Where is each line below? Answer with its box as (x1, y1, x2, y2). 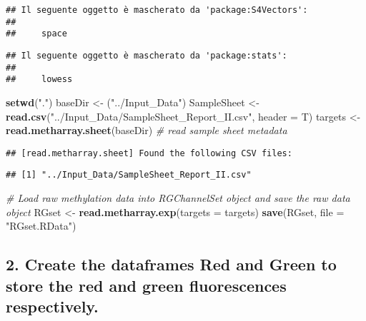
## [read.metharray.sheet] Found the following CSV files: (6, 148, 292, 158)
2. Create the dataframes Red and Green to (6, 253, 337, 275)
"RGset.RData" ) (6, 218, 76, 233)
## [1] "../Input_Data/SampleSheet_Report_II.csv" (6, 170, 252, 180)
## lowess (6, 74, 73, 85)
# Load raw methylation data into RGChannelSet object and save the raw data (6, 190, 350, 205)
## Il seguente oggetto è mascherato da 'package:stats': (6, 50, 287, 61)
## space (6, 29, 67, 39)
